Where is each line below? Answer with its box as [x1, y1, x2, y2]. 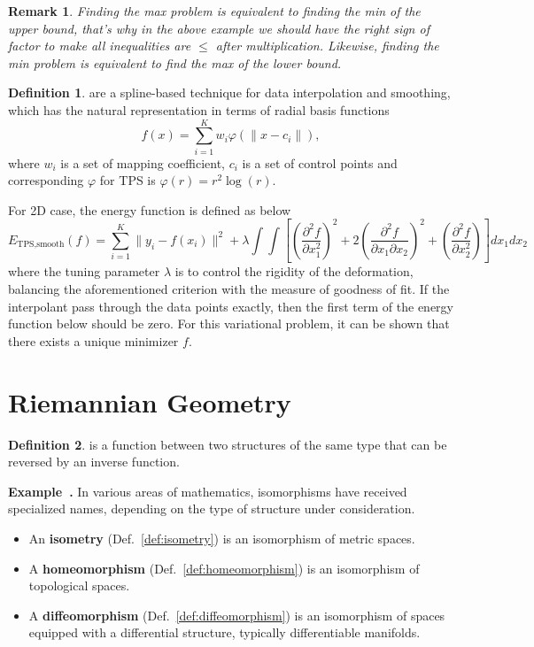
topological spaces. [28, 576, 130, 595]
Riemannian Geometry [8, 383, 291, 420]
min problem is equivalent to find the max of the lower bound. [8, 53, 342, 72]
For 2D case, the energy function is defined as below [8, 200, 291, 219]
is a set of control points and [242, 153, 398, 172]
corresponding [8, 171, 84, 189]
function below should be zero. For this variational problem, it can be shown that [8, 314, 450, 333]
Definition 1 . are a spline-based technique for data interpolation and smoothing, [8, 83, 451, 102]
